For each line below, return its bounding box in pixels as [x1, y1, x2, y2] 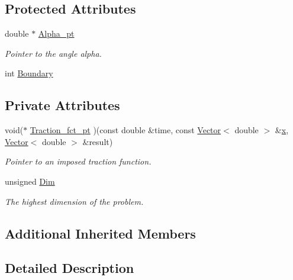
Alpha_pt [38, 27, 75, 40]
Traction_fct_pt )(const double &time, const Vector [30, 124, 221, 136]
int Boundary [5, 67, 53, 79]
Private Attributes [5, 96, 120, 114]
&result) [82, 135, 113, 147]
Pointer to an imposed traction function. [5, 155, 152, 168]
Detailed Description [5, 259, 134, 277]
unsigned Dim [5, 175, 55, 187]
